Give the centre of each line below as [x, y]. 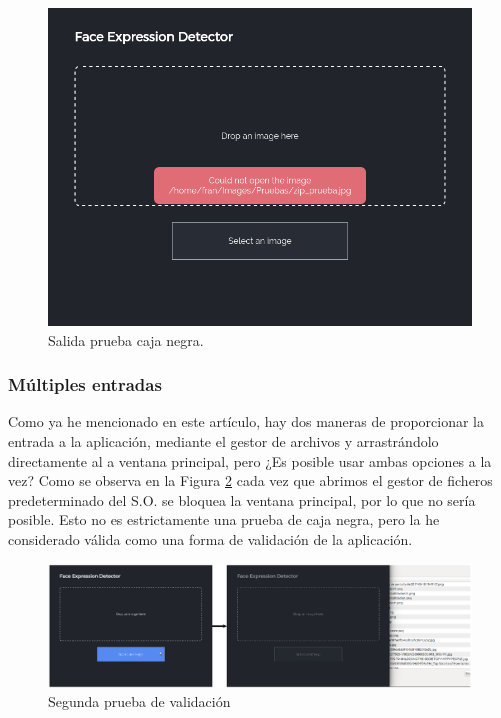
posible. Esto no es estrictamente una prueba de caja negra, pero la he [224, 519]
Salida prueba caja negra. [126, 339]
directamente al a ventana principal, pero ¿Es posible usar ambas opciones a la [250, 460]
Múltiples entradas [85, 384]
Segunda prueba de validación [139, 701]
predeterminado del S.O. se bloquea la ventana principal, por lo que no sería [242, 499]
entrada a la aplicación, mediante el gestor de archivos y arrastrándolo [223, 441]
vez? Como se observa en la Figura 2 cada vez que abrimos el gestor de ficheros [250, 480]
